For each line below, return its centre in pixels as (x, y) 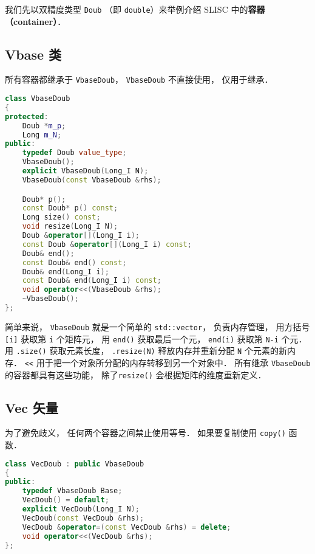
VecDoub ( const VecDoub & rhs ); (83, 518)
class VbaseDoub (38, 99)
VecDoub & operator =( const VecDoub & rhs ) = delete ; (127, 527)
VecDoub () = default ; (66, 500)
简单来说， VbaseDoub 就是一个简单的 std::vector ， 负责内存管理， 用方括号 (157, 326)
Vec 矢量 (32, 407)
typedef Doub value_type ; (74, 153)
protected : (27, 116)
